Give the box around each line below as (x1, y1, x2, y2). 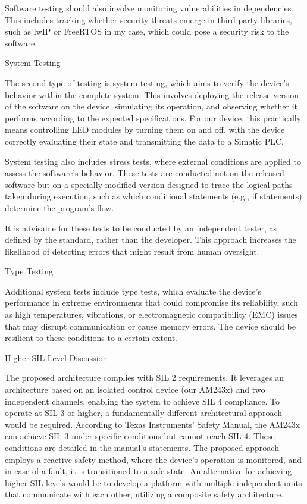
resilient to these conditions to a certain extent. (5, 331, 178, 344)
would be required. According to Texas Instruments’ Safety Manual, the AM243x (5, 418, 300, 430)
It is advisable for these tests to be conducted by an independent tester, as (5, 221, 277, 234)
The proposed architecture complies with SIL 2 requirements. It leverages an (5, 371, 284, 384)
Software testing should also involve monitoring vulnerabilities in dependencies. (5, 2, 294, 14)
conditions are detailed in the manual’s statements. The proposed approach (5, 442, 279, 453)
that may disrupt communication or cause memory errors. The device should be (5, 320, 296, 332)
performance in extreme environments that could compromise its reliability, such (5, 296, 298, 309)
